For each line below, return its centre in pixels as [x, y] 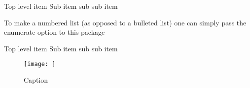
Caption [36, 80]
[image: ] [40, 64]
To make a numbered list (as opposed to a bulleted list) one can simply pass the [125, 22]
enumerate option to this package [54, 32]
